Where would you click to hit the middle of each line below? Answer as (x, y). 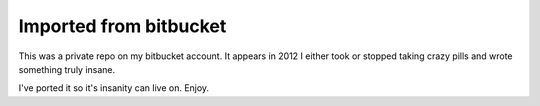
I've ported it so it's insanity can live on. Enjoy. (114, 88)
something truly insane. (67, 69)
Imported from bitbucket (122, 26)
